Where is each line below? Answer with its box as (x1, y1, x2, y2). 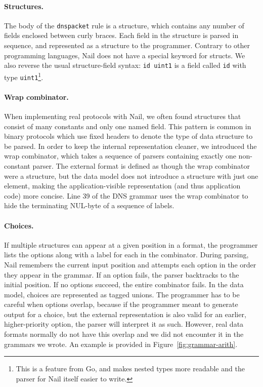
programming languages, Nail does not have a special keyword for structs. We (4, 50, 245, 60)
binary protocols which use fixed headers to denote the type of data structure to (4, 131, 253, 141)
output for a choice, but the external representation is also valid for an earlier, (4, 308, 246, 319)
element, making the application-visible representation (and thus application (4, 180, 241, 191)
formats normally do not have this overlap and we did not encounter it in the (4, 329, 244, 339)
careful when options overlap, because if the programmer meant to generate (4, 299, 238, 309)
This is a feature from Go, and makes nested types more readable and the (16, 363, 245, 374)
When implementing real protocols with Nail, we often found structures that (4, 111, 241, 121)
